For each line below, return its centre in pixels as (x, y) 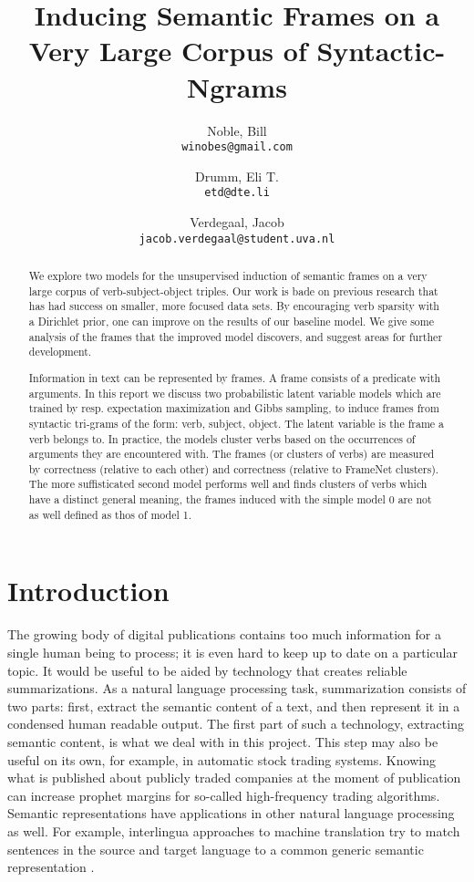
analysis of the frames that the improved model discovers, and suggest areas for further (236, 336)
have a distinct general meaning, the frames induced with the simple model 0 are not (230, 499)
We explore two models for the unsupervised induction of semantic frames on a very (228, 276)
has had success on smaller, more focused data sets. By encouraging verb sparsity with (234, 306)
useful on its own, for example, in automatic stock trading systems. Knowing (222, 759)
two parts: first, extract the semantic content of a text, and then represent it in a (234, 706)
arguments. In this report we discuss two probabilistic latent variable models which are (235, 393)
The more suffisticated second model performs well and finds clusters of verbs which (228, 484)
